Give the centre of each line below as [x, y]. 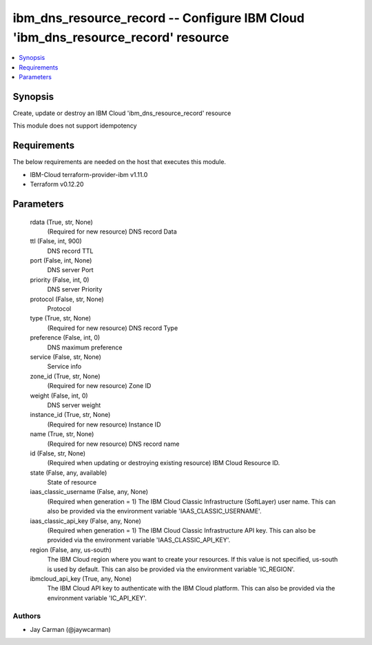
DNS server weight [74, 405]
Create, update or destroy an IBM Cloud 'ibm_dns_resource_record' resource [122, 113]
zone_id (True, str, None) [65, 376]
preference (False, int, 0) [65, 338]
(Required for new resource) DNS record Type [113, 328]
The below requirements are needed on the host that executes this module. [120, 162]
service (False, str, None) [65, 357]
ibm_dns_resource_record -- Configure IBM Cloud [158, 18]
